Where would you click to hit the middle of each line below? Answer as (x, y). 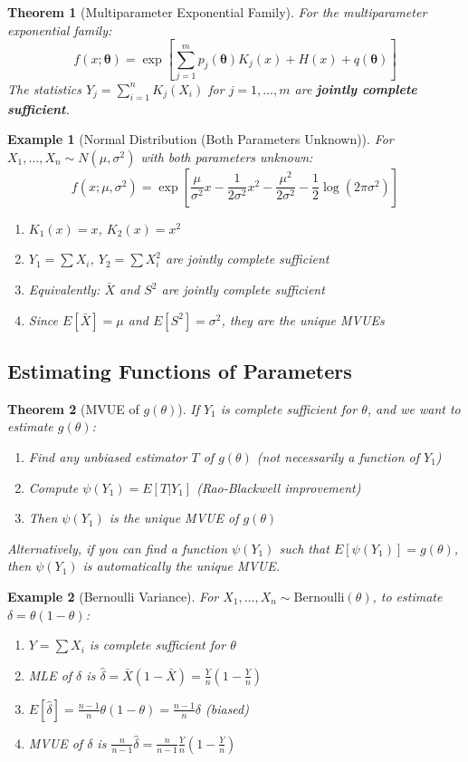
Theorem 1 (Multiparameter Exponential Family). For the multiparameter (217, 12)
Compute (53, 487)
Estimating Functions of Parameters (180, 371)
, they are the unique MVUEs (303, 319)
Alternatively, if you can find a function (118, 548)
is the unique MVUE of (174, 518)
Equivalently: (64, 289)
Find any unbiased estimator (108, 457)
